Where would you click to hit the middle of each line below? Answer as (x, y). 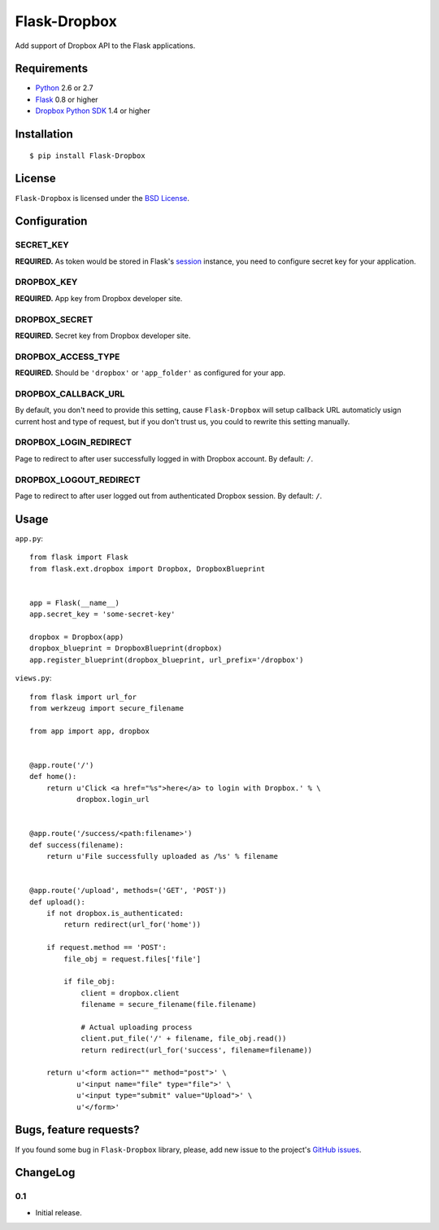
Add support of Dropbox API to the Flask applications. (105, 46)
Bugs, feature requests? (77, 1130)
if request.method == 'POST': (106, 948)
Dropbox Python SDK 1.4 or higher (93, 111)
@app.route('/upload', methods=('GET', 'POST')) (128, 891)
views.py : (33, 678)
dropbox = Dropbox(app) (77, 637)
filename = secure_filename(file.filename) (169, 1005)
